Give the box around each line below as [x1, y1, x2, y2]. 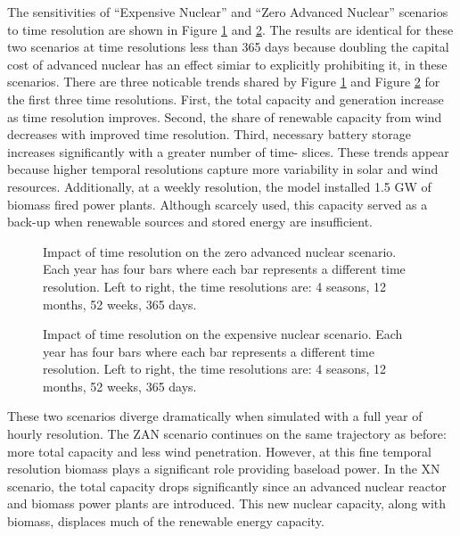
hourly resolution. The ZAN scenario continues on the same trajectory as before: [7, 425, 447, 443]
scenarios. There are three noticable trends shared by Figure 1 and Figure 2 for [7, 72, 440, 91]
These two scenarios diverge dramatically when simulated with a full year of [7, 407, 423, 425]
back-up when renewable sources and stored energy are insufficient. [7, 212, 373, 231]
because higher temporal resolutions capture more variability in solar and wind [7, 160, 439, 178]
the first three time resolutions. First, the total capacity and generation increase [7, 89, 444, 108]
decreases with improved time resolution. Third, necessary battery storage [7, 125, 411, 144]
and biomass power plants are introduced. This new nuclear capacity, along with [7, 494, 447, 513]
